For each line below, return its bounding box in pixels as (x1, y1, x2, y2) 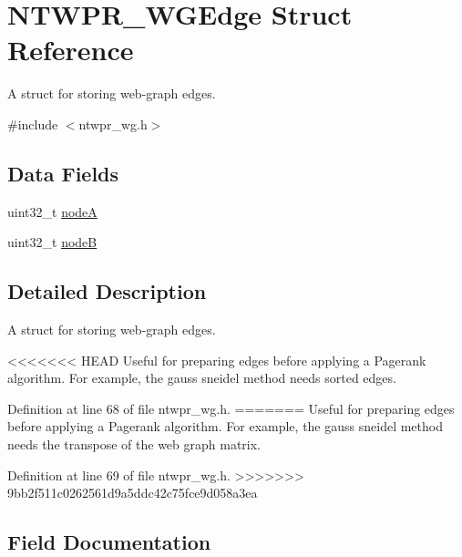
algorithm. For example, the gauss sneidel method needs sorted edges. (7, 368, 396, 387)
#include (7, 114, 58, 133)
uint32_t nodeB (7, 232, 98, 252)
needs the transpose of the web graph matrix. (7, 435, 262, 454)
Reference (7, 31, 134, 68)
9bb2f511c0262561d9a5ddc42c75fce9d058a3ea (7, 483, 258, 502)
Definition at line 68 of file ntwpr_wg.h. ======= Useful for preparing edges (7, 398, 455, 418)
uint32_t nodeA (7, 201, 98, 221)
